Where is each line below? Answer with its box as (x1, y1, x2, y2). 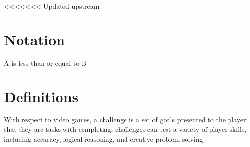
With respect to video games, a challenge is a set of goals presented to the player (4, 114, 246, 125)
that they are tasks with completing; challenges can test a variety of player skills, (4, 124, 247, 134)
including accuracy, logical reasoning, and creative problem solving (4, 133, 203, 144)
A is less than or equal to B (4, 57, 86, 68)
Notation (4, 29, 65, 49)
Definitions (4, 86, 79, 106)
